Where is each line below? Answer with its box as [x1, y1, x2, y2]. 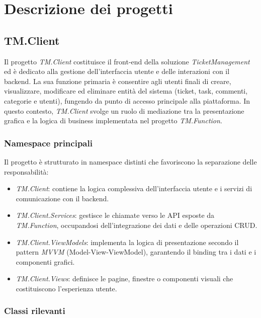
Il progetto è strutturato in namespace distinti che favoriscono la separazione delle [4, 156, 257, 167]
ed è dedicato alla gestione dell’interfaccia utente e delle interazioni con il [4, 66, 230, 76]
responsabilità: [4, 166, 49, 177]
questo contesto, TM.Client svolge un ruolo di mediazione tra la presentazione [4, 105, 244, 116]
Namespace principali [4, 136, 93, 149]
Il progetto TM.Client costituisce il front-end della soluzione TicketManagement [4, 56, 250, 66]
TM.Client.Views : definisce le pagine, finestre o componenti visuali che [16, 273, 233, 284]
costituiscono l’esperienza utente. [16, 283, 117, 293]
